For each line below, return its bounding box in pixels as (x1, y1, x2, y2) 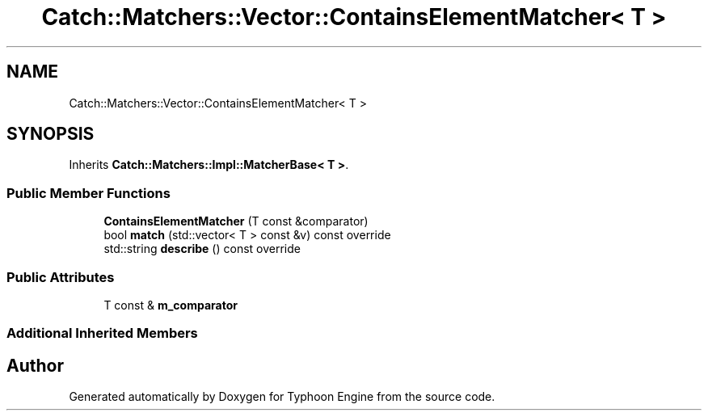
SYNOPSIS (6, 124, 95, 145)
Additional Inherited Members (6, 325, 198, 342)
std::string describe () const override (103, 242, 301, 256)
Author (6, 355, 64, 376)
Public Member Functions (6, 184, 171, 201)
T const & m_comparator (103, 297, 238, 312)
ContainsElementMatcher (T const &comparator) (103, 214, 369, 229)
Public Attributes (6, 268, 115, 285)
